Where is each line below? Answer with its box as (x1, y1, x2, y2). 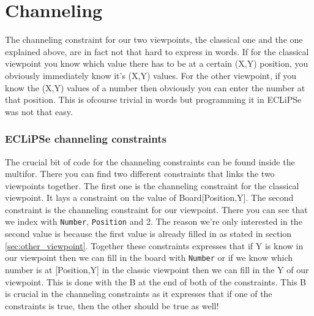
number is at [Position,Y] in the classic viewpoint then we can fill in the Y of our (5, 263, 309, 276)
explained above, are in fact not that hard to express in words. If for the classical (5, 45, 309, 58)
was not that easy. (5, 105, 73, 118)
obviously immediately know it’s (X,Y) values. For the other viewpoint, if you (5, 69, 297, 81)
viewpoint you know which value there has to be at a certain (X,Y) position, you (5, 57, 308, 70)
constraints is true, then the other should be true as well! (5, 299, 219, 312)
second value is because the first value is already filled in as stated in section (5, 227, 292, 240)
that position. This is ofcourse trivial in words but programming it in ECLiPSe (5, 93, 302, 106)
